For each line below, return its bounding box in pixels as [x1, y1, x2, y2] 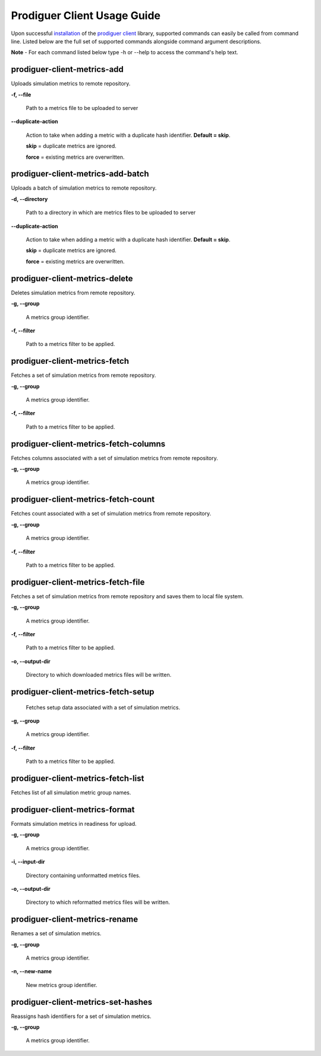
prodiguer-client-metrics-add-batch [11, 169, 149, 179]
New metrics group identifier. [26, 981, 97, 988]
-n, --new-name [11, 968, 52, 975]
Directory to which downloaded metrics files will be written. [26, 671, 172, 678]
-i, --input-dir [11, 858, 45, 865]
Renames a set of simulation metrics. [11, 930, 102, 937]
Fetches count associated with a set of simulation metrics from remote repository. [11, 510, 212, 517]
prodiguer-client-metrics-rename [11, 914, 139, 925]
